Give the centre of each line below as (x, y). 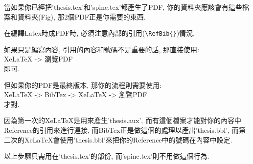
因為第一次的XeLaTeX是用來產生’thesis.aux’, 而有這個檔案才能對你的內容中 (123, 120)
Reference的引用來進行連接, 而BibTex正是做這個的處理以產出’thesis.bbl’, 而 (121, 130)
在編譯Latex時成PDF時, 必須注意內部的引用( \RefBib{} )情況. (99, 33)
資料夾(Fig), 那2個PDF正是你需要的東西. (81, 16)
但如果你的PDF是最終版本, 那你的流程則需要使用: (83, 85)
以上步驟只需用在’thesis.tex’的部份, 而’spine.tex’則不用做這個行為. (107, 156)
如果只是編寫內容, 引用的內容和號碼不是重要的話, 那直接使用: (102, 49)
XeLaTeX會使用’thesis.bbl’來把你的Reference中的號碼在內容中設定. (128, 139)
